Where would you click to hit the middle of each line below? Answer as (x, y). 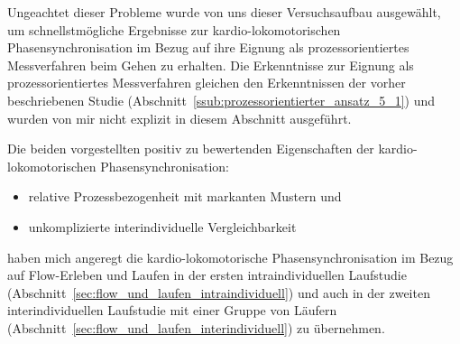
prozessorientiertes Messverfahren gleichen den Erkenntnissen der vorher (207, 83)
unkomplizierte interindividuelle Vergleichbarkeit (162, 226)
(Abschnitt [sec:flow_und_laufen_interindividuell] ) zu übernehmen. (196, 327)
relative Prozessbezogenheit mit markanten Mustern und (185, 196)
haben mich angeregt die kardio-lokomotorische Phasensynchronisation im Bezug (230, 257)
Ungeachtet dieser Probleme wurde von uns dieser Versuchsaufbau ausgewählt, (224, 12)
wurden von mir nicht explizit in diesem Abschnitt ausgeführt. (179, 118)
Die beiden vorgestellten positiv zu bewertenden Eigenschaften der (191, 149)
